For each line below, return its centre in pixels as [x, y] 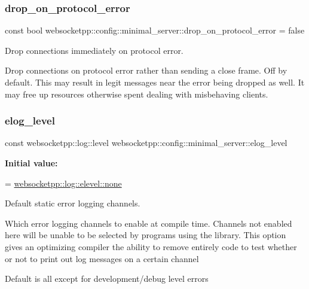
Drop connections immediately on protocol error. [94, 50]
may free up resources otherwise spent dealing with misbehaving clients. [137, 94]
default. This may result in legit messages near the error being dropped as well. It [155, 82]
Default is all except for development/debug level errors [107, 279]
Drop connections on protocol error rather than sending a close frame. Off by [146, 70]
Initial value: [31, 163]
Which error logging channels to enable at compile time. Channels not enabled [149, 223]
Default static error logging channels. [73, 203]
